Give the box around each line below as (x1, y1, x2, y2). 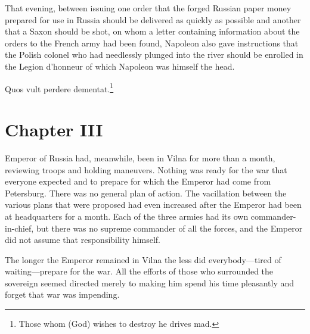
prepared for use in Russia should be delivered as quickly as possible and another (5, 13, 301, 26)
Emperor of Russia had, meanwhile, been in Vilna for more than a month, (5, 151, 275, 164)
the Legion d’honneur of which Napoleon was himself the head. (5, 60, 235, 72)
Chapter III (5, 117, 103, 141)
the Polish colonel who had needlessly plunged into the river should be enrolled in (5, 48, 303, 61)
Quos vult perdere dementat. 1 (5, 80, 114, 95)
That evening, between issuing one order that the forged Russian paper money (5, 2, 292, 14)
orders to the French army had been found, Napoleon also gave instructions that (5, 36, 299, 49)
